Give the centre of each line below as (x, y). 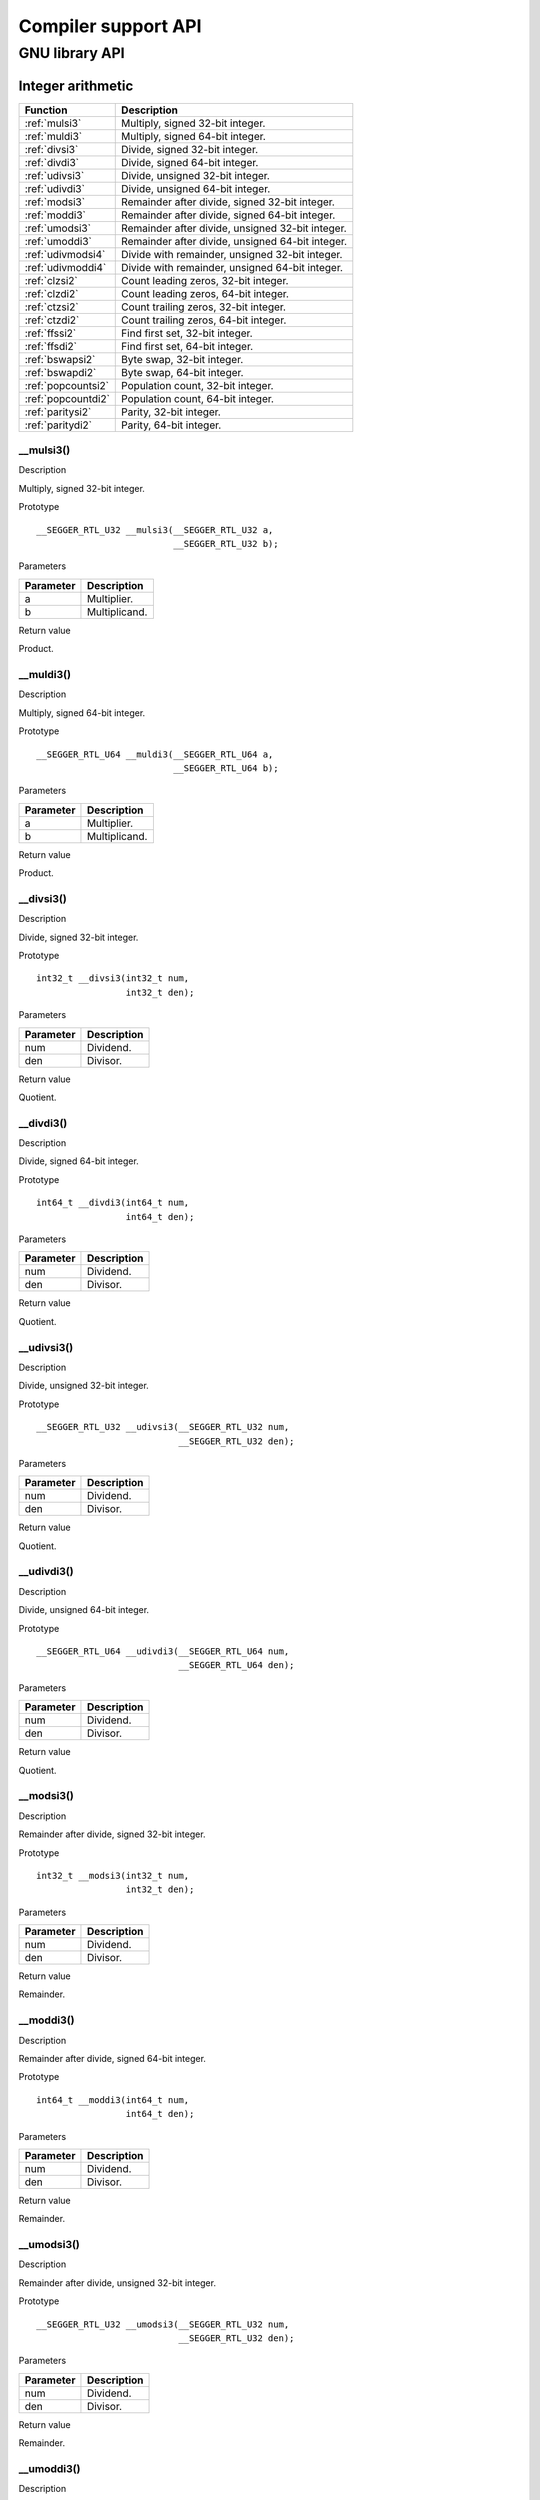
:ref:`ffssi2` (50, 333)
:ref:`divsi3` (51, 149)
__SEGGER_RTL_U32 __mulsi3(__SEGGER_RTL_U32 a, (155, 529)
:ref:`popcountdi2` (67, 398)
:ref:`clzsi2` (51, 280)
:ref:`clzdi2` (51, 293)
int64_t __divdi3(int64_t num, (113, 1203)
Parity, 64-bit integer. (171, 425)
